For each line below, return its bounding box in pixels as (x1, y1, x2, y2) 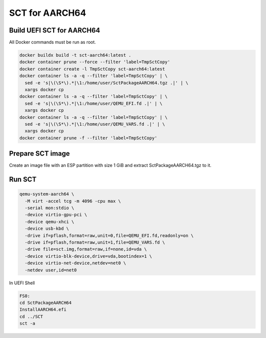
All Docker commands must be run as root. (9, 39, 96, 45)
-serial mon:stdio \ (25, 205, 74, 211)
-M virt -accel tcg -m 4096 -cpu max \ (25, 198, 121, 204)
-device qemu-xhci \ (25, 219, 74, 224)
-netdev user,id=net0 (25, 267, 77, 273)
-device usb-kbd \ (25, 226, 69, 232)
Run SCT (9, 175, 37, 184)
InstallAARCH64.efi (19, 307, 66, 312)
